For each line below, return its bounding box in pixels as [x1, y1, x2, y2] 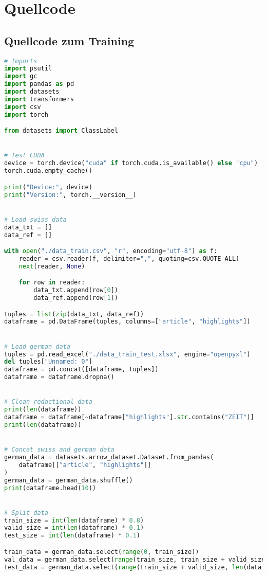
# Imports [4, 57, 37, 65]
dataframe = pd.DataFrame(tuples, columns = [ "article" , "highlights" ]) [4, 318, 251, 326]
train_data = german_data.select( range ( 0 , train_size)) [4, 548, 199, 555]
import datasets [4, 88, 60, 96]
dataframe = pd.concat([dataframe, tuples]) [4, 366, 159, 373]
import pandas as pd [4, 80, 74, 88]
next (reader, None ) [18, 262, 85, 270]
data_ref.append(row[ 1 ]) [33, 294, 118, 302]
